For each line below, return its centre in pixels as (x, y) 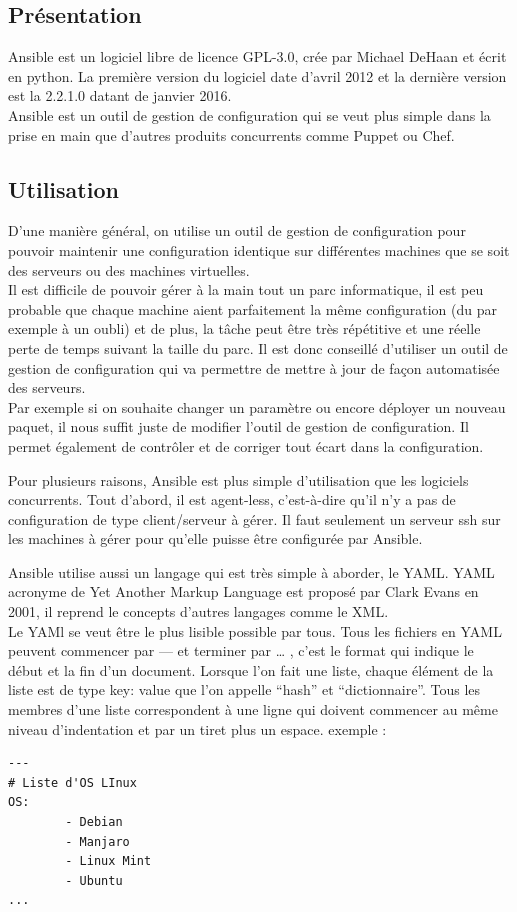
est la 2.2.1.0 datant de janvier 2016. (120, 95)
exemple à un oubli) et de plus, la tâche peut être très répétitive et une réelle (244, 328)
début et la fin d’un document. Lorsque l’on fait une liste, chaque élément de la (251, 669)
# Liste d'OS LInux (72, 782)
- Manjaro (97, 841)
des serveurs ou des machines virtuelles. (129, 269)
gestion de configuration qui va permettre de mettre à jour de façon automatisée (254, 367)
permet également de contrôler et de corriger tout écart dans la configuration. (246, 445)
